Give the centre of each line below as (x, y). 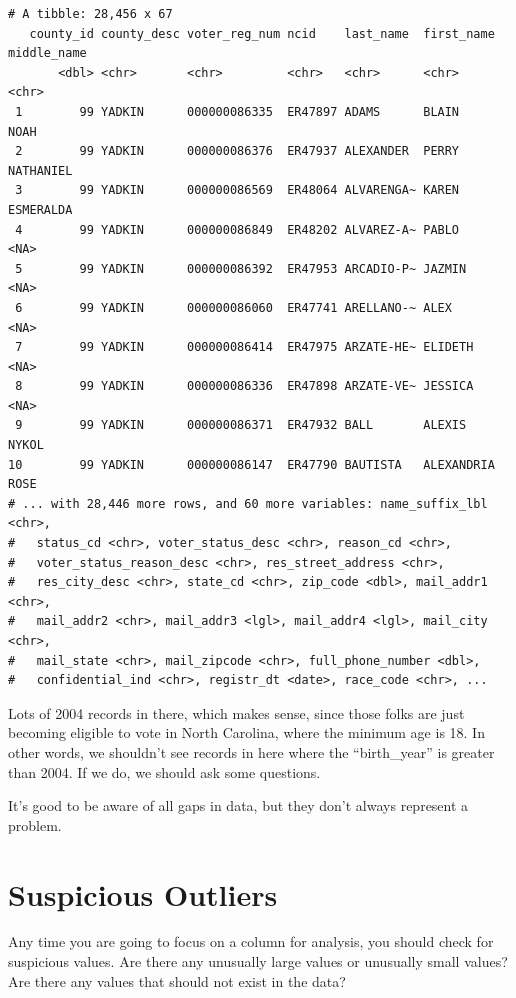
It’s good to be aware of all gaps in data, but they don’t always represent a (238, 805)
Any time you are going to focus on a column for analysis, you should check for (251, 941)
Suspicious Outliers (143, 893)
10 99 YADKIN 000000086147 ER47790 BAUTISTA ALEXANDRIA (251, 464)
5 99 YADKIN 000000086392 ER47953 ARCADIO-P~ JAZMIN (241, 268)
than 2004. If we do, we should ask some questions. (164, 771)
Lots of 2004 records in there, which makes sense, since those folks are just (236, 712)
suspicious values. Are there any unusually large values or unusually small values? (258, 961)
